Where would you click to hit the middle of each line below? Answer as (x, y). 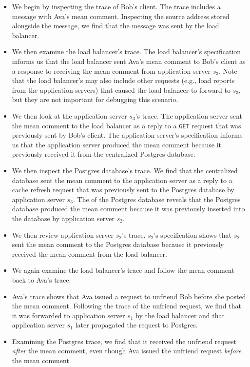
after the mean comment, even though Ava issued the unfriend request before (127, 351)
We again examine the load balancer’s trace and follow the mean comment (123, 270)
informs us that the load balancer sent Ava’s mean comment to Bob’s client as (129, 61)
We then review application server (63, 234)
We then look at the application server (69, 115)
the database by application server (63, 218)
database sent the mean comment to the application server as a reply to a (122, 180)
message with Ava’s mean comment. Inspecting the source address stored (121, 16)
